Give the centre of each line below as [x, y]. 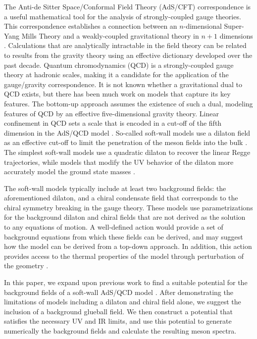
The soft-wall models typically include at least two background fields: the [115, 188]
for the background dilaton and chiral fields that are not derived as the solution [125, 217]
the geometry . [26, 266]
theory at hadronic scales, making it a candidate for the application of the [116, 74]
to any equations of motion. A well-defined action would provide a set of [114, 227]
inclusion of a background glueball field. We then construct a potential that [118, 311]
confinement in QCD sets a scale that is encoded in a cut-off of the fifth [113, 123]
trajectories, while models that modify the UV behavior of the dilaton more [119, 162]
